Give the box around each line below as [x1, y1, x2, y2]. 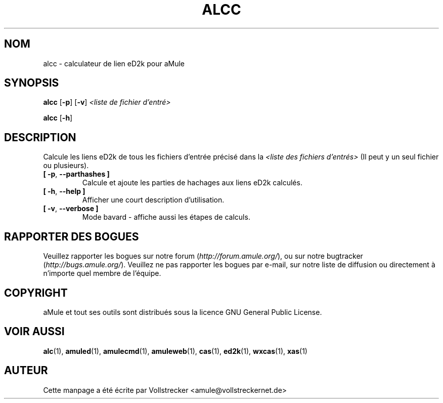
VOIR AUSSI [4, 325, 65, 338]
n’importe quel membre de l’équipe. [43, 269, 161, 278]
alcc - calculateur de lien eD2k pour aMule [43, 59, 185, 68]
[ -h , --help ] [43, 187, 85, 196]
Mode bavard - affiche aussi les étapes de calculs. [82, 213, 250, 222]
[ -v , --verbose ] [43, 204, 99, 213]
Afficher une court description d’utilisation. [82, 195, 225, 205]
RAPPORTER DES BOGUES [4, 230, 139, 243]
